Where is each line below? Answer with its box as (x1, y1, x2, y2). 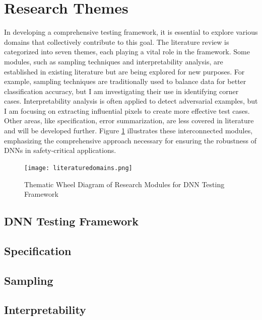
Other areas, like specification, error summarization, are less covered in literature (4, 115, 254, 126)
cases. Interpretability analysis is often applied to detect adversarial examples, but (4, 96, 258, 106)
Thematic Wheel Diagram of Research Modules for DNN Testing (24, 179, 225, 189)
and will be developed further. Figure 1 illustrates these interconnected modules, (4, 125, 253, 136)
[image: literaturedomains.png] (24, 164, 133, 172)
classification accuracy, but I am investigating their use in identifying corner (4, 86, 239, 96)
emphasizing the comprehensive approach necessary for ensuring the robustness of (4, 135, 256, 145)
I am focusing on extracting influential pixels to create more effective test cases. (4, 105, 250, 116)
